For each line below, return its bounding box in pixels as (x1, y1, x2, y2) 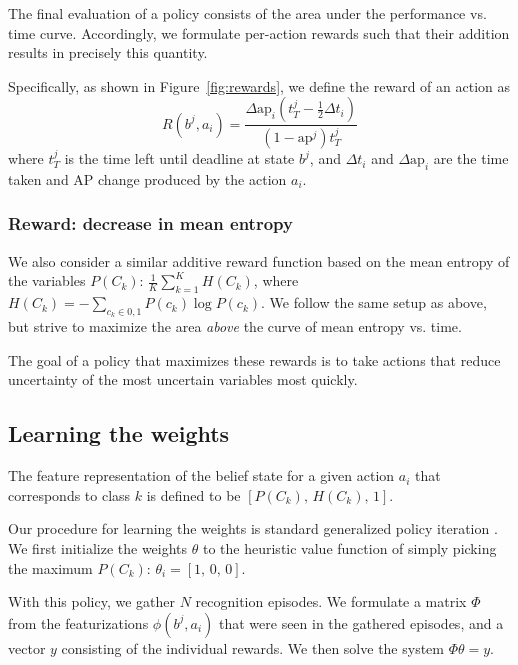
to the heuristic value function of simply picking (202, 538, 497, 559)
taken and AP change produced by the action (8, 168, 287, 189)
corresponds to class (8, 484, 131, 505)
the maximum (8, 557, 93, 578)
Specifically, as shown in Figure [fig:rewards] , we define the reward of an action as (8, 75, 510, 96)
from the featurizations (8, 612, 149, 633)
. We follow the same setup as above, (261, 292, 487, 313)
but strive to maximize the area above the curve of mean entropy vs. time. (8, 316, 462, 337)
